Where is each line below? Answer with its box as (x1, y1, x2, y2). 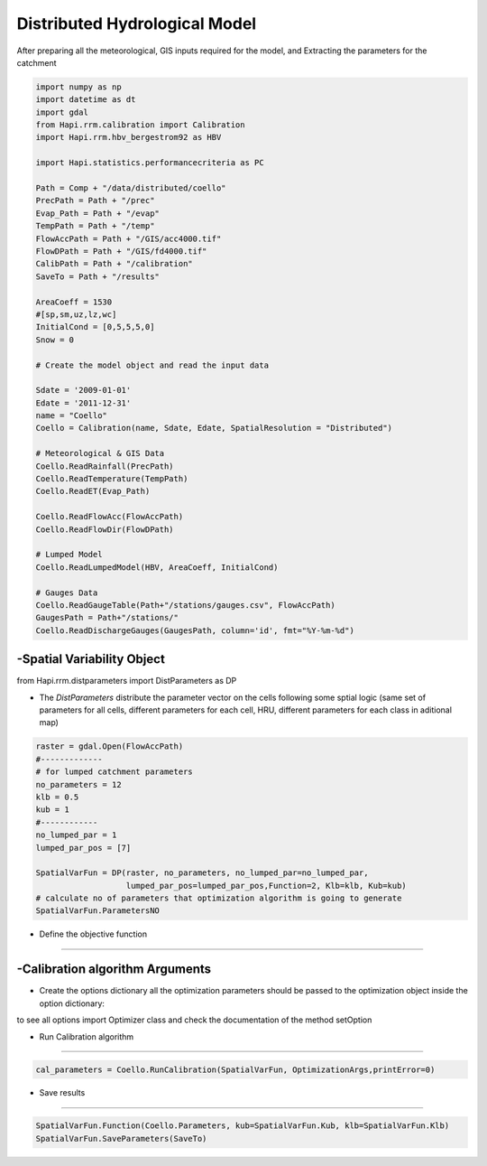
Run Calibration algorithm (39, 1031, 134, 1042)
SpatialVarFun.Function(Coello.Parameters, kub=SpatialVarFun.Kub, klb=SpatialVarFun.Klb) (35, 1121, 450, 1131)
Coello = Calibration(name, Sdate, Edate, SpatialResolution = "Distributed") (35, 423, 392, 434)
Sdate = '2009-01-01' (35, 385, 132, 396)
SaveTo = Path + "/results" (35, 271, 160, 282)
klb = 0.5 (35, 791, 79, 802)
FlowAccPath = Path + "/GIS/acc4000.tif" (35, 233, 222, 244)
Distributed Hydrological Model (16, 14, 257, 33)
